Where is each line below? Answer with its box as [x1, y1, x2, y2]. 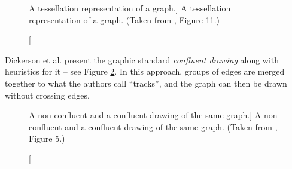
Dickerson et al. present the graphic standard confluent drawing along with [5, 53, 279, 66]
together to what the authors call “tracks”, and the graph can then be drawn [5, 76, 287, 89]
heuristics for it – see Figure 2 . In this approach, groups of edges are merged [5, 65, 285, 78]
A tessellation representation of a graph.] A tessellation [29, 2, 231, 14]
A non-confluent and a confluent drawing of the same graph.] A [29, 109, 261, 121]
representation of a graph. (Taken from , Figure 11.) [29, 13, 220, 26]
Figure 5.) [29, 132, 65, 145]
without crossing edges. [5, 88, 90, 101]
